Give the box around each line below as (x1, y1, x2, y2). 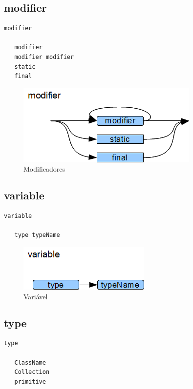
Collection (14, 369, 50, 376)
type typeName (14, 232, 60, 239)
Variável (23, 291, 48, 301)
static (14, 63, 36, 70)
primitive (14, 378, 46, 385)
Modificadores (23, 164, 65, 174)
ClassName (14, 359, 46, 366)
